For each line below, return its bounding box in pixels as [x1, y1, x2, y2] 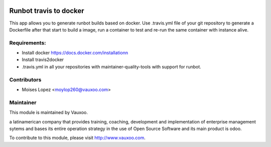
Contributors [9, 76, 42, 83]
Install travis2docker [22, 56, 64, 62]
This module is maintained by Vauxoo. [9, 109, 88, 115]
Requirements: [9, 39, 46, 46]
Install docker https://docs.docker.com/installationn [22, 50, 128, 56]
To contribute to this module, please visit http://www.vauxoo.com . [9, 135, 146, 141]
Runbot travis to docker [9, 6, 85, 15]
